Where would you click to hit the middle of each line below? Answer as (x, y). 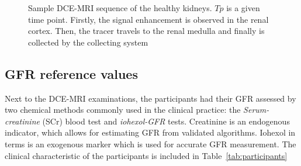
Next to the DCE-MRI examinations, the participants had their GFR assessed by (150, 98)
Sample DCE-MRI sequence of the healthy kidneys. (120, 8)
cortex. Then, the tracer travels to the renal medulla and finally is (146, 31)
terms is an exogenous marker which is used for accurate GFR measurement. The (150, 143)
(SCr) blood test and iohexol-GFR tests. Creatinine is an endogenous (166, 121)
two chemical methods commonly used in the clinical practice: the (123, 110)
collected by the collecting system (88, 42)
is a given (243, 8)
